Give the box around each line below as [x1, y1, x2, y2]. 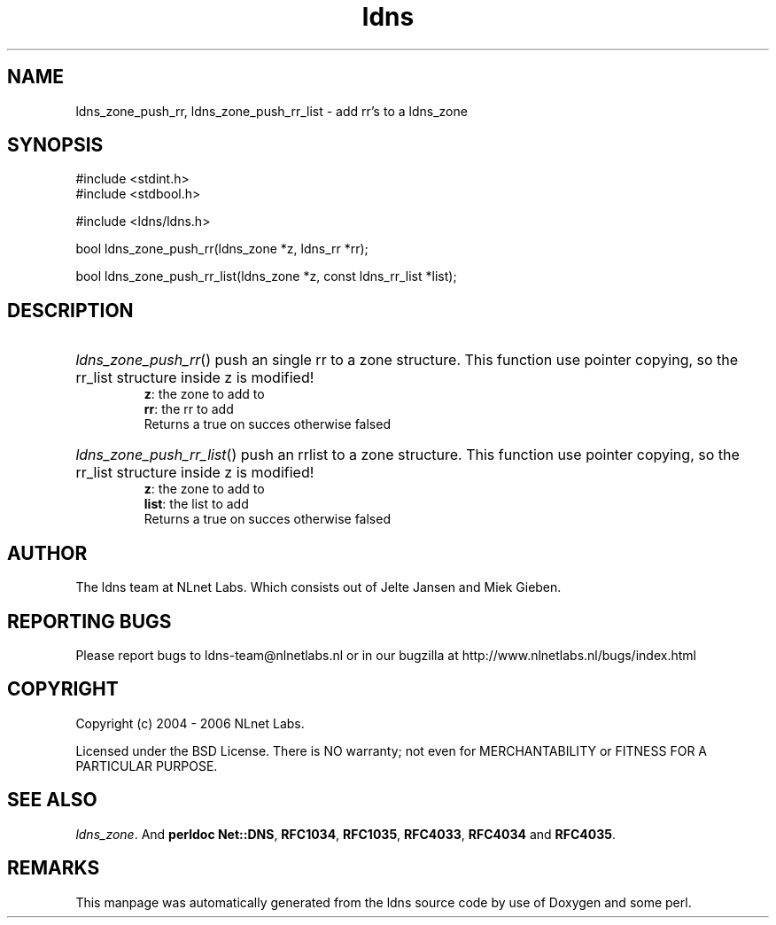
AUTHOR [7, 541, 88, 564]
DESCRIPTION [7, 299, 134, 322]
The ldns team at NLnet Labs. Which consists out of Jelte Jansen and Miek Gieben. [75, 579, 562, 595]
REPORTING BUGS [7, 610, 172, 633]
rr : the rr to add [144, 401, 234, 417]
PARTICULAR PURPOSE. [75, 758, 218, 773]
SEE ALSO [7, 789, 97, 812]
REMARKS [7, 857, 100, 880]
